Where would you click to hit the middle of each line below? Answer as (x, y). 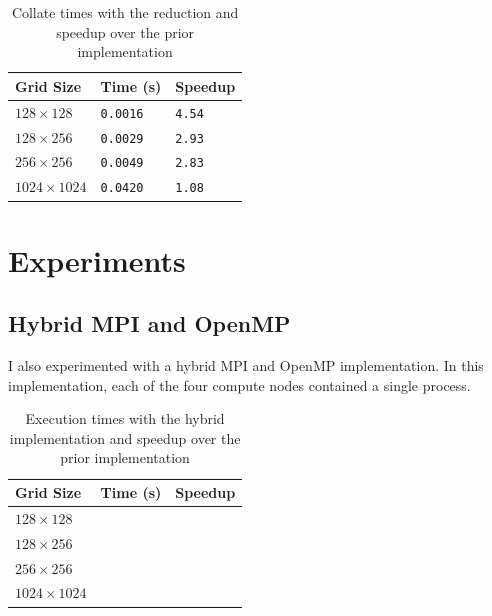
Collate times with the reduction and (125, 12)
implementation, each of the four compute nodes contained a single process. (239, 384)
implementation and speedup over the (125, 437)
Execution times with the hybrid (125, 418)
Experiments (97, 259)
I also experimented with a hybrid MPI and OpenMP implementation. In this (246, 365)
